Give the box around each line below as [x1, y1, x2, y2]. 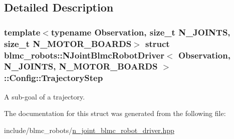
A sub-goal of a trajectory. [4, 91, 85, 101]
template [4, 25, 41, 38]
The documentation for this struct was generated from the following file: [4, 108, 226, 118]
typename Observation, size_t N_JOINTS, [51, 25, 230, 38]
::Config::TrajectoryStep [4, 71, 103, 84]
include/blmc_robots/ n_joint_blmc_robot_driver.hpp [4, 124, 174, 135]
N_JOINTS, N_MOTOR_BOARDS [4, 60, 158, 72]
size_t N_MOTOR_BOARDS [4, 37, 132, 49]
